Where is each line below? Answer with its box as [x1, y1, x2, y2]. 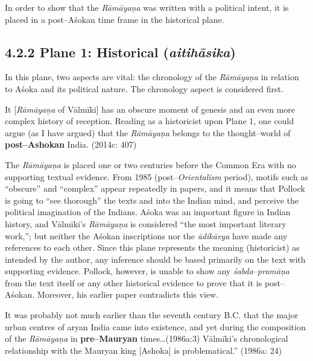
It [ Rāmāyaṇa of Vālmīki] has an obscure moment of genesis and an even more [5, 102, 296, 115]
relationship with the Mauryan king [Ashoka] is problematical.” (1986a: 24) [5, 344, 282, 356]
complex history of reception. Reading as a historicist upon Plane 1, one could [5, 115, 294, 127]
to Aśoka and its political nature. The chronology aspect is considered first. [5, 82, 283, 95]
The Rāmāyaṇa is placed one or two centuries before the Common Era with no [5, 158, 296, 171]
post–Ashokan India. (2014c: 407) [5, 138, 137, 151]
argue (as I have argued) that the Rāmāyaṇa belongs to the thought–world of [5, 126, 291, 139]
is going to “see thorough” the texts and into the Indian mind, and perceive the [5, 193, 299, 206]
